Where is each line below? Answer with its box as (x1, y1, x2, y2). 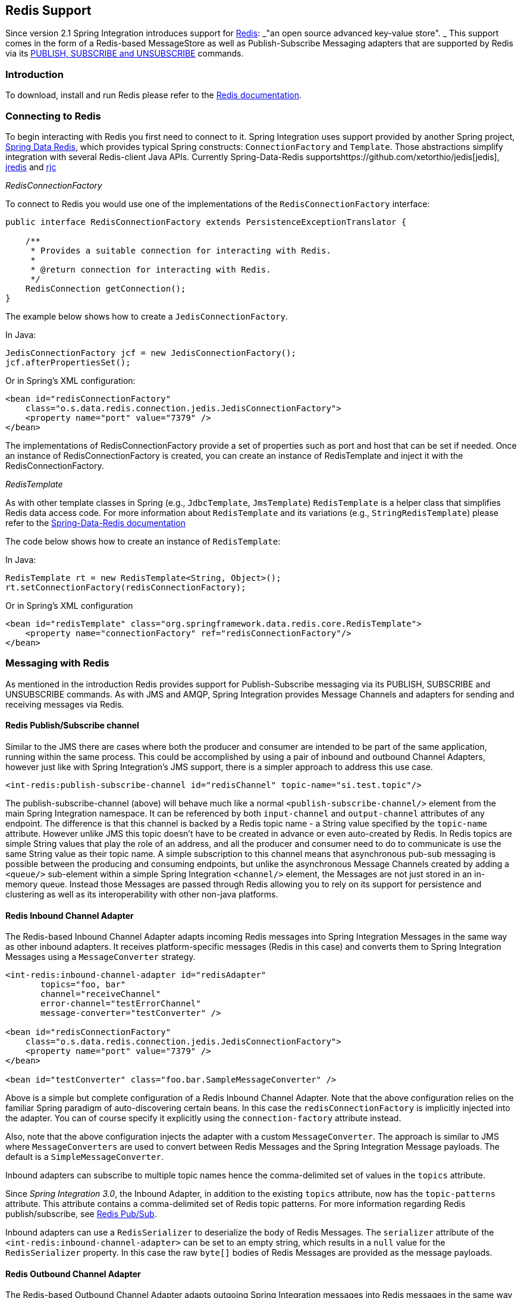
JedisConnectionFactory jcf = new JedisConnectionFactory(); (5, 348, 296, 358)
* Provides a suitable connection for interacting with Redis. (30, 245, 331, 255)
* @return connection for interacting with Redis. (30, 264, 271, 274)
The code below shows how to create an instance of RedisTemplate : (5, 536, 281, 546)
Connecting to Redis (5, 110, 101, 122)
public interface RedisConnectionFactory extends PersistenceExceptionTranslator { (5, 217, 407, 227)
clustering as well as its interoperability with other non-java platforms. (5, 889, 278, 899)
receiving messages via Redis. (5, 699, 124, 709)
